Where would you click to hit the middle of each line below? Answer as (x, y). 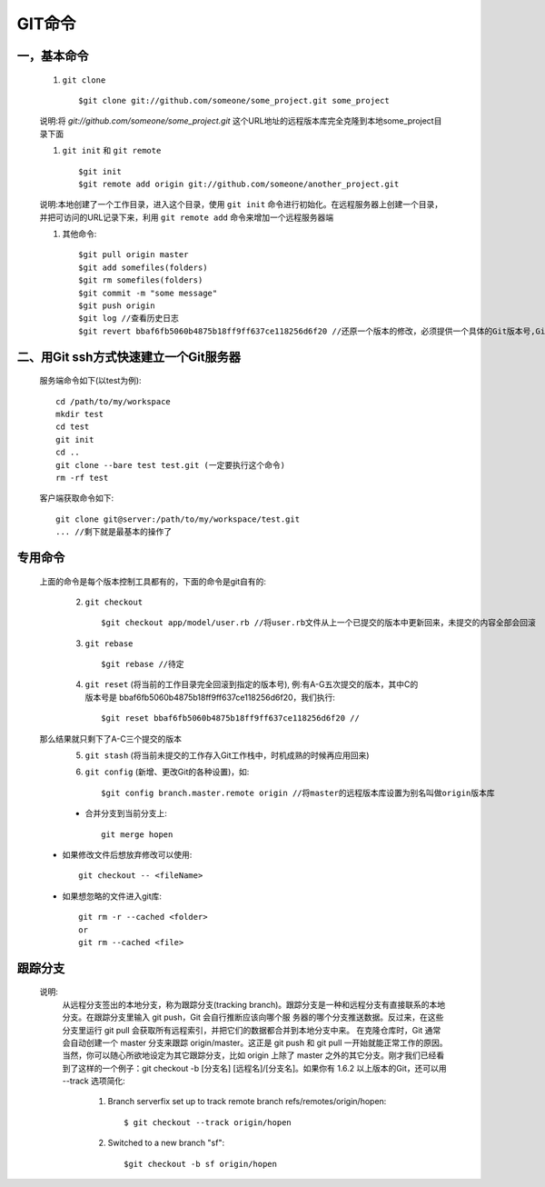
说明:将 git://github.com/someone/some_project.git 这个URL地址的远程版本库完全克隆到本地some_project (237, 121)
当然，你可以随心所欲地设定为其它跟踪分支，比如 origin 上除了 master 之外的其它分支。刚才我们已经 (249, 1055)
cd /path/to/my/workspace (114, 401)
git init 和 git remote (112, 151)
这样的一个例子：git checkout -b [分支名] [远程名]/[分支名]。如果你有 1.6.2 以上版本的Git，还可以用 (262, 1068)
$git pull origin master (134, 255)
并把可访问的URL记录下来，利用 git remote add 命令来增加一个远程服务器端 (187, 217)
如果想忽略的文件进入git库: (112, 896)
